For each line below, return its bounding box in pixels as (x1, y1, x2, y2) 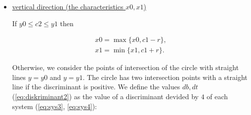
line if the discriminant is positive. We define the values (12, 81, 180, 92)
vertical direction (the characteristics (12, 1, 124, 11)
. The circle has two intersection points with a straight (83, 72, 248, 82)
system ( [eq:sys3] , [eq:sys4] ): (12, 101, 97, 111)
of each (207, 91, 228, 102)
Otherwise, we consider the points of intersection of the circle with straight (12, 62, 239, 73)
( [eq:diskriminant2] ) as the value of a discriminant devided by (12, 91, 199, 102)
